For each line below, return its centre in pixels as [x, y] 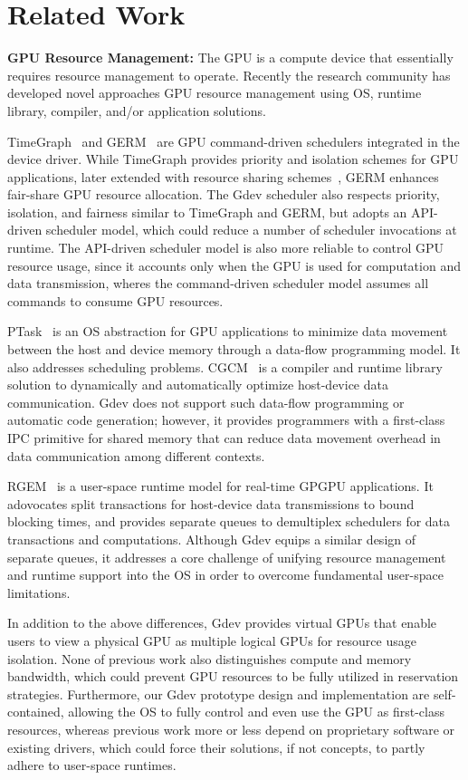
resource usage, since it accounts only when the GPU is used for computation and [234, 265]
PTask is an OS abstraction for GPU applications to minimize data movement [228, 331]
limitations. [39, 592]
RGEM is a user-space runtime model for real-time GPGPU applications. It [220, 486]
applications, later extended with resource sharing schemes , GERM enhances [223, 176]
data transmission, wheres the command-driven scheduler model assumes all [218, 283]
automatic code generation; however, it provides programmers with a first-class [226, 420]
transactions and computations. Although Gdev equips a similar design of [212, 539]
